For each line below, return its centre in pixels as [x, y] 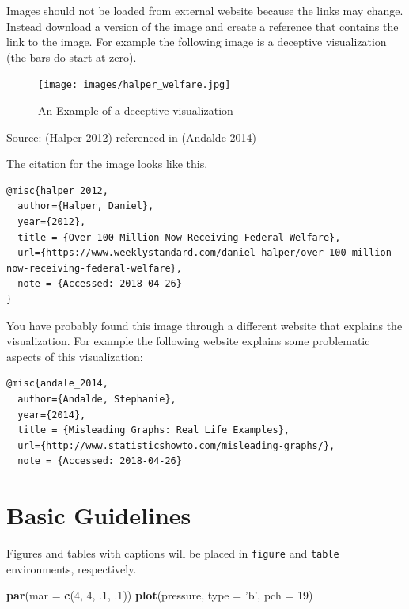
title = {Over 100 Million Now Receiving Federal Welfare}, [179, 237]
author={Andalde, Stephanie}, [97, 399]
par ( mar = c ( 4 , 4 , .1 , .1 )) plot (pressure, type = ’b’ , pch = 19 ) [160, 595]
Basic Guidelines [99, 515]
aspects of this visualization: [75, 356]
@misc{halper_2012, [57, 190]
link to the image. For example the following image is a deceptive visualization [197, 42]
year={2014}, [52, 415]
